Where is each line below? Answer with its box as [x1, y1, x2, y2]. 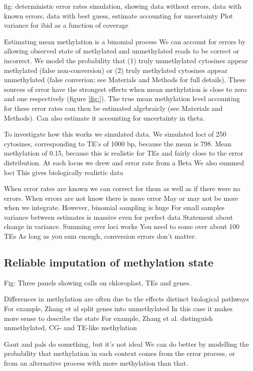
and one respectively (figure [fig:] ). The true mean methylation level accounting [4, 93, 240, 104]
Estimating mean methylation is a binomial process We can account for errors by [4, 36, 246, 46]
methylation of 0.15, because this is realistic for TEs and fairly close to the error [4, 148, 244, 158]
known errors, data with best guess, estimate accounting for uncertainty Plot [4, 10, 233, 20]
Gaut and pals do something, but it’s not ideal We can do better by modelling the [4, 338, 249, 349]
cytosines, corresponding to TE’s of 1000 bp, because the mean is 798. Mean [4, 138, 232, 148]
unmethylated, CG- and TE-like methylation [4, 322, 137, 333]
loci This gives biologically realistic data [4, 167, 124, 177]
